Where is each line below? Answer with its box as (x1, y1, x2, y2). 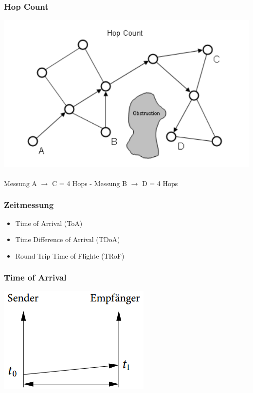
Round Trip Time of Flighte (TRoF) (15, 250, 125, 261)
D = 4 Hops (142, 178, 178, 188)
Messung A (4, 178, 37, 188)
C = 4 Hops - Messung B (52, 178, 127, 188)
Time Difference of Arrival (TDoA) (15, 234, 120, 244)
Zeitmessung (4, 199, 54, 211)
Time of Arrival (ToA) (15, 218, 83, 228)
